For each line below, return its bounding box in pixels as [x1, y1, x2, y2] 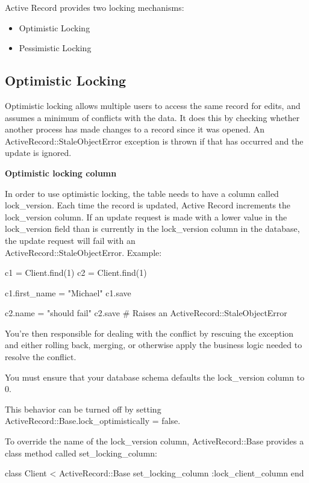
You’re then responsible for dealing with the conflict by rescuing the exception [5, 326, 294, 339]
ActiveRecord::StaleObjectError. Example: [5, 246, 162, 258]
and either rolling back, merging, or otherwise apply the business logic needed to [5, 338, 302, 351]
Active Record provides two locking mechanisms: [5, 1, 184, 13]
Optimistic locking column [5, 166, 117, 179]
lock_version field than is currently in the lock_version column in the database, [5, 222, 300, 235]
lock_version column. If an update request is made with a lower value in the [5, 210, 287, 223]
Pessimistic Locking [19, 42, 92, 54]
